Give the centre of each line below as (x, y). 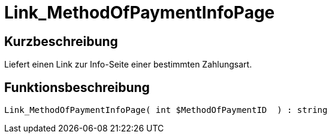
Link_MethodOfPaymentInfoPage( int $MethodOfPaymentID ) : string (166, 110)
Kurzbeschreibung (61, 41)
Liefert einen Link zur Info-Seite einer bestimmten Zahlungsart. (128, 65)
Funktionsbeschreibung (77, 87)
